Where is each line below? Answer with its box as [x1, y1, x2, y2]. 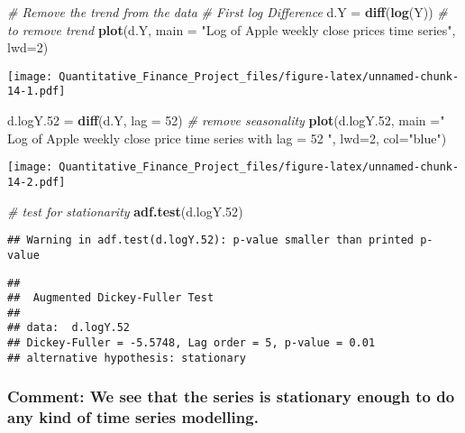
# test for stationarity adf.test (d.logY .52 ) [7, 201, 243, 220]
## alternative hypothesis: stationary [7, 351, 246, 364]
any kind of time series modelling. [7, 406, 259, 428]
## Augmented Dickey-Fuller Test [7, 291, 214, 305]
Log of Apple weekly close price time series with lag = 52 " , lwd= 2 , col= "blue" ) [7, 128, 447, 147]
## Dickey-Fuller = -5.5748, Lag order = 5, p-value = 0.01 [7, 336, 376, 350]
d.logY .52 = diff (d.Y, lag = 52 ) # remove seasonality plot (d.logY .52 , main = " [7, 111, 445, 130]
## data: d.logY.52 [7, 321, 131, 335]
